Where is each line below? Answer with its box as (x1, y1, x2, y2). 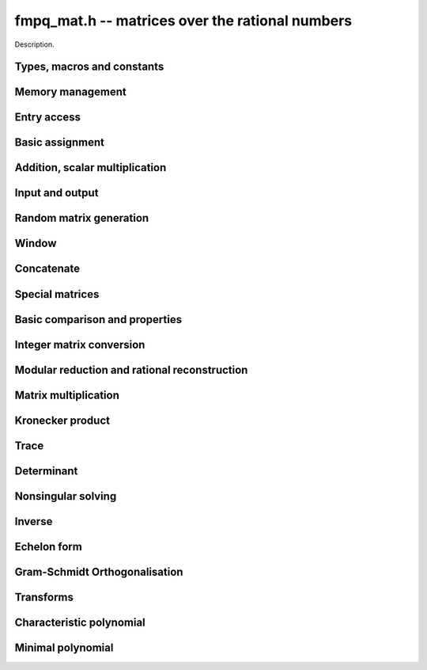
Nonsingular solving (14, 489, 117, 503)
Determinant (14, 464, 78, 478)
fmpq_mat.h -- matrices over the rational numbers (14, 12, 352, 29)
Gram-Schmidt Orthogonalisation (14, 565, 183, 578)
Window (14, 237, 57, 250)
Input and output (14, 186, 99, 200)
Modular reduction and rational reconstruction (14, 363, 248, 376)
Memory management (14, 86, 127, 99)
